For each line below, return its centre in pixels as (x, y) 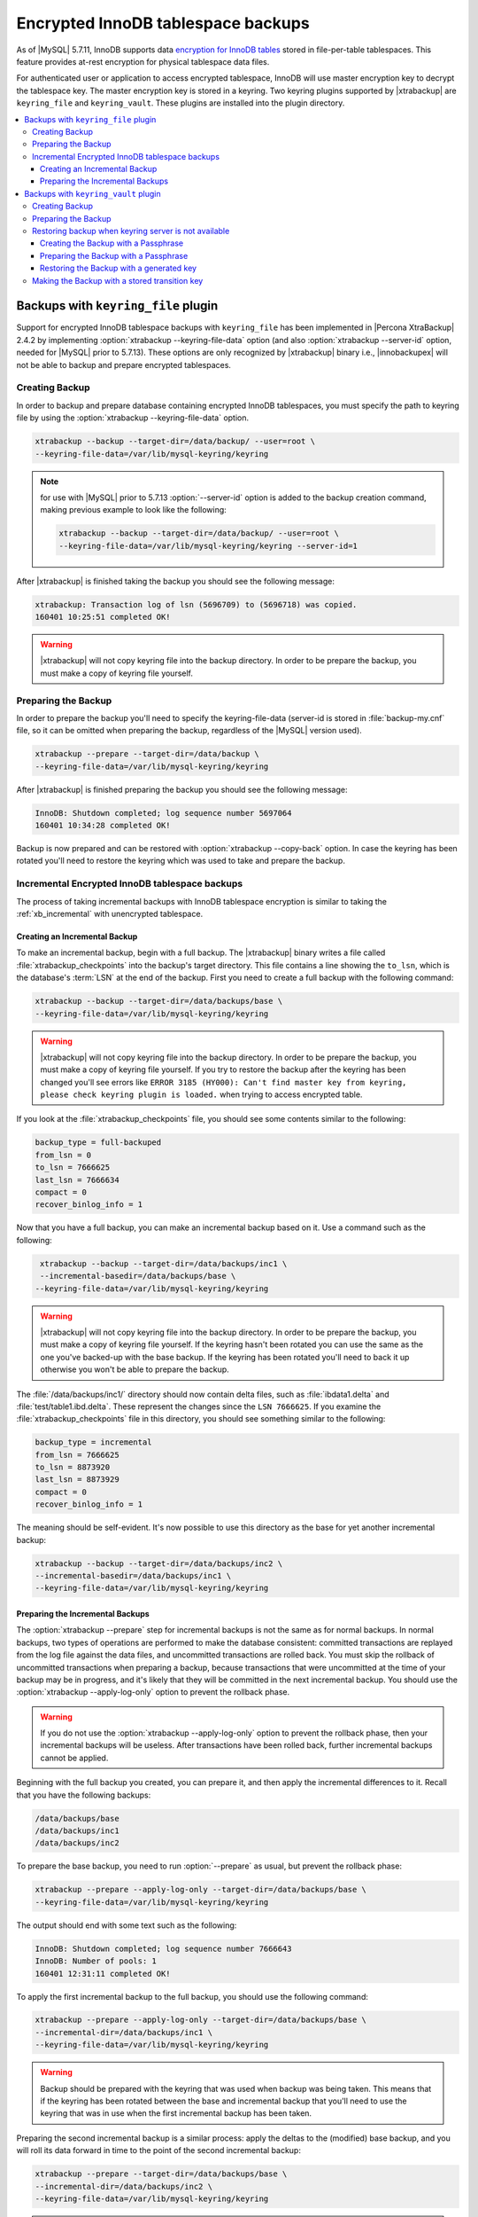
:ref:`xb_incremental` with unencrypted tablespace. (110, 914)
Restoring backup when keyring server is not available (131, 231)
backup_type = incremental (93, 1442)
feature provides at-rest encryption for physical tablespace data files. (143, 61)
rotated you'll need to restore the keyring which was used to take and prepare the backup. (181, 861)
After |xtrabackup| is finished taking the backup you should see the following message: (176, 581)
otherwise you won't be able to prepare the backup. (135, 1369)
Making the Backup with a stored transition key (118, 280)
